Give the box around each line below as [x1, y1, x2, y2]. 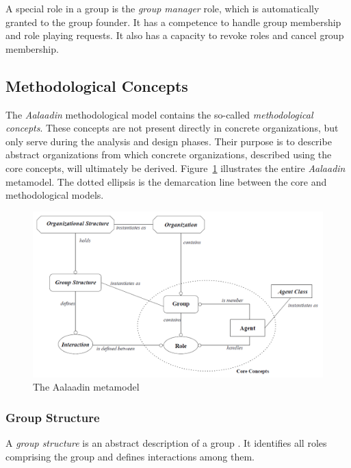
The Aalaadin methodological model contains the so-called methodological [5, 107, 313, 121]
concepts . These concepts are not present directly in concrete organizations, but [5, 121, 339, 135]
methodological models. [5, 188, 104, 202]
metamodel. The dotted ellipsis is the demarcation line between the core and [5, 174, 327, 188]
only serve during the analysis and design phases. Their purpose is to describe [5, 134, 332, 148]
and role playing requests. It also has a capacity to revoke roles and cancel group [5, 28, 344, 42]
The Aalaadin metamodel [33, 380, 140, 394]
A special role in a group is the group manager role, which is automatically [5, 1, 320, 15]
